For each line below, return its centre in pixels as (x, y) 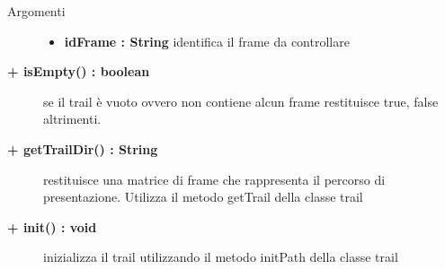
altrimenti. (72, 119)
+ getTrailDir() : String (83, 148)
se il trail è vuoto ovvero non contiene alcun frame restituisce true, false (241, 101)
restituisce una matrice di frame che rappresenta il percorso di (214, 179)
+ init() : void (52, 226)
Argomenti (36, 11)
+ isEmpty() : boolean (79, 71)
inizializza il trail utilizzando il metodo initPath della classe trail (221, 257)
